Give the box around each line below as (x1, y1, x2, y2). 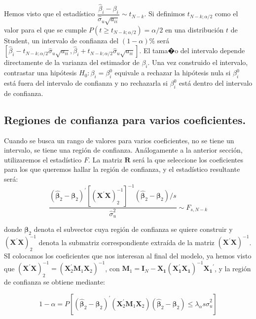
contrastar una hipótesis (4, 67, 77, 78)
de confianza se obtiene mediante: (4, 277, 106, 287)
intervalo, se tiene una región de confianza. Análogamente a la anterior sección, (4, 145, 243, 155)
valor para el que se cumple (4, 24, 87, 34)
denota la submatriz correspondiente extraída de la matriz (38, 237, 215, 247)
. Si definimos (144, 8, 185, 19)
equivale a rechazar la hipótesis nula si (114, 67, 231, 78)
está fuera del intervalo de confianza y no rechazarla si (4, 78, 168, 88)
